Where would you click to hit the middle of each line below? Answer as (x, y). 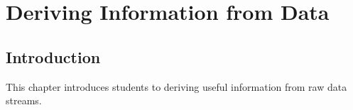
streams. (24, 100)
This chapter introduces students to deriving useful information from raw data (176, 86)
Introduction (53, 56)
